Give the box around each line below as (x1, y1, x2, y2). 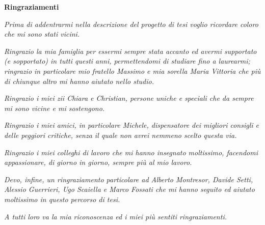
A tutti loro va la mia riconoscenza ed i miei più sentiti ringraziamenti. (4, 211, 227, 221)
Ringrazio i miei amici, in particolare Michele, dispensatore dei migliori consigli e (4, 120, 259, 130)
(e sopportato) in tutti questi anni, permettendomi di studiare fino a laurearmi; (4, 55, 250, 66)
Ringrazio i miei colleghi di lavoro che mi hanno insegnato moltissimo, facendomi (4, 147, 258, 157)
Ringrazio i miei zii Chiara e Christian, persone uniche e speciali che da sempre (4, 93, 254, 103)
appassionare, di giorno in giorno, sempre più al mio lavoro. (4, 157, 192, 167)
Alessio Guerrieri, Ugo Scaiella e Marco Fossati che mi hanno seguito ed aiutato (4, 184, 255, 194)
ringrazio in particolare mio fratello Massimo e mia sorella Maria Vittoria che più (4, 65, 261, 76)
